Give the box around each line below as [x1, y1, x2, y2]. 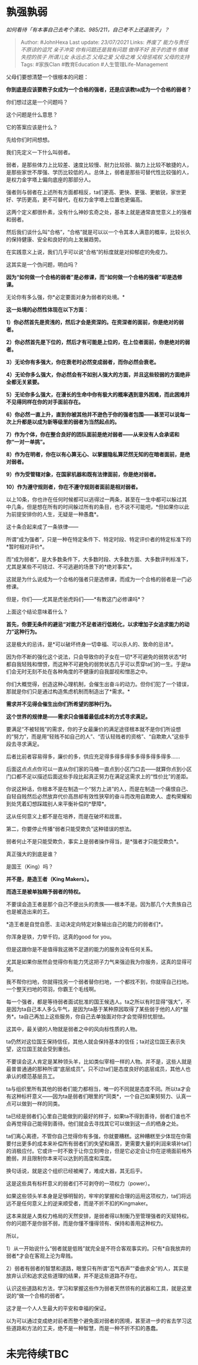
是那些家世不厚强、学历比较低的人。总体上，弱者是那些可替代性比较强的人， [6, 168, 192, 175]
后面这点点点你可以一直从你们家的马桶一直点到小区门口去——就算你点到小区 [6, 765, 192, 772]
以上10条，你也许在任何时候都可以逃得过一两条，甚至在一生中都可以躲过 [6, 496, 182, 503]
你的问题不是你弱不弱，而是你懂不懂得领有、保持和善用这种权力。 [6, 1220, 166, 1227]
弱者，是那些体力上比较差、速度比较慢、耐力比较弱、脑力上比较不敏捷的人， [6, 161, 192, 168]
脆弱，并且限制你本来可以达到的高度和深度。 [6, 1155, 115, 1162]
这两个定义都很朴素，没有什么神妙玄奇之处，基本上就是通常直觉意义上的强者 [6, 208, 192, 216]
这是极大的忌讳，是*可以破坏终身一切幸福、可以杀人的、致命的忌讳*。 [6, 641, 177, 648]
